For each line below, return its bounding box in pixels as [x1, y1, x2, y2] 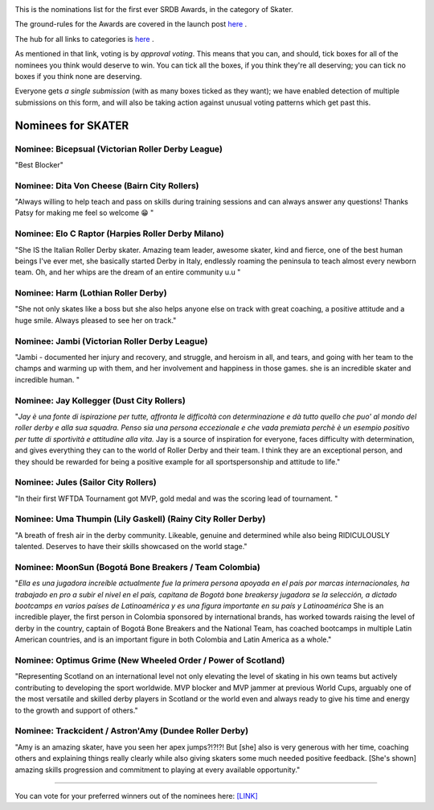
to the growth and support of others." [14, 705, 138, 715]
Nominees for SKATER [14, 118, 129, 132]
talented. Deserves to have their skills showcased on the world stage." [14, 542, 248, 552]
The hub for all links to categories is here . [14, 34, 154, 43]
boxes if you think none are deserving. [14, 71, 142, 81]
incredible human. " [14, 374, 80, 384]
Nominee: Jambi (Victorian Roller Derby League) [14, 335, 208, 346]
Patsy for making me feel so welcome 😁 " [14, 208, 154, 217]
